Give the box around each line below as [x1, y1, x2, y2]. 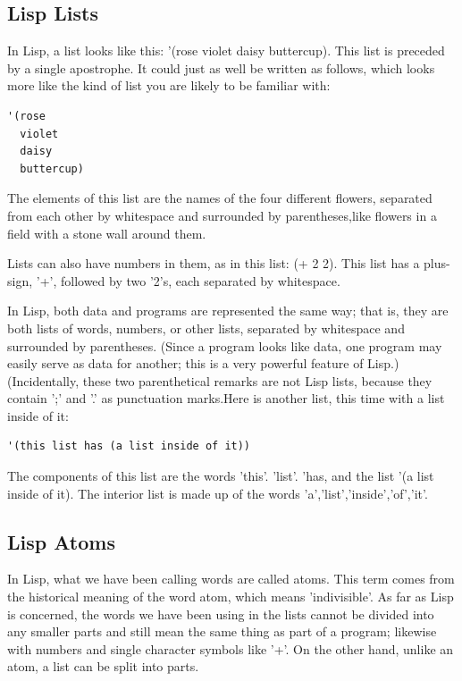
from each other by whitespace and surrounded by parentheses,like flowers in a [7, 206, 437, 224]
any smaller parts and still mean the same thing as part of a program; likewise [7, 622, 437, 641]
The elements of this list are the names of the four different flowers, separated [7, 189, 433, 207]
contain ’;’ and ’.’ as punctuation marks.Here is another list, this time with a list [7, 389, 445, 408]
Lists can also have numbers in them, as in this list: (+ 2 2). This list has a [7, 254, 420, 273]
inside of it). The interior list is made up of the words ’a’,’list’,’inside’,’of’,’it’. [7, 483, 428, 502]
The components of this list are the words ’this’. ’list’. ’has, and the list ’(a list [7, 467, 434, 485]
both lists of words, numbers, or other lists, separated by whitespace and [7, 318, 405, 337]
